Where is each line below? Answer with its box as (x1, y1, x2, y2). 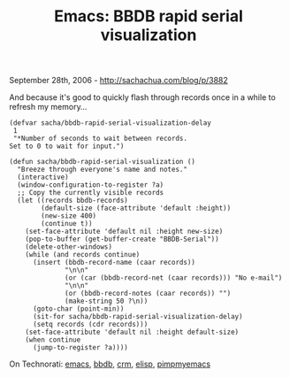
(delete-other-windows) (25, 243, 113, 251)
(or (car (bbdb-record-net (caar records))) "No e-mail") (65, 274, 283, 282)
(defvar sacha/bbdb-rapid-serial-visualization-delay (9, 119, 212, 127)
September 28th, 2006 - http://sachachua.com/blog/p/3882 (9, 75, 228, 86)
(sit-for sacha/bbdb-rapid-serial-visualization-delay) (32, 312, 243, 321)
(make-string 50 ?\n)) (65, 297, 149, 306)
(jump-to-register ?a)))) (32, 343, 128, 352)
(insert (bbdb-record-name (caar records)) (32, 258, 196, 267)
